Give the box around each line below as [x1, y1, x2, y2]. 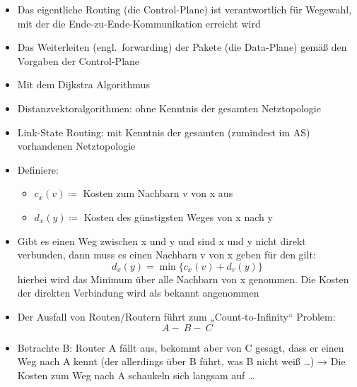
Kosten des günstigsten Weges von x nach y [83, 209, 273, 224]
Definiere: [17, 162, 59, 177]
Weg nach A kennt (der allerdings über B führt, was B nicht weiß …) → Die [17, 354, 346, 369]
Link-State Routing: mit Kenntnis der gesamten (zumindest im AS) [17, 124, 310, 139]
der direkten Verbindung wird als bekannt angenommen [17, 285, 259, 300]
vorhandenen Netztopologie [17, 138, 136, 153]
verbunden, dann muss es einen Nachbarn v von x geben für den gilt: [17, 247, 316, 262]
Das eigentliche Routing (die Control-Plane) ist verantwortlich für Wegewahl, [17, 2, 352, 16]
